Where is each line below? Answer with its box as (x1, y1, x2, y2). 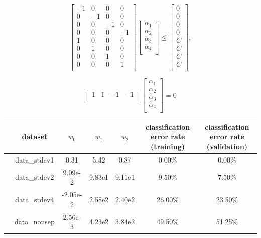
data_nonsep (15, 216, 55, 227)
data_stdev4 (15, 194, 54, 204)
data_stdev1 (15, 154, 54, 165)
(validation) (206, 141, 248, 151)
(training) (150, 141, 185, 151)
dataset (22, 131, 48, 142)
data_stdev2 (15, 172, 54, 182)
